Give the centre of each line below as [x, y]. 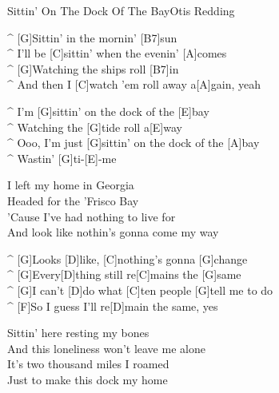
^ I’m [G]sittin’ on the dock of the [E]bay [108, 111]
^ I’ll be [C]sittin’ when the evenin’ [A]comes [117, 53]
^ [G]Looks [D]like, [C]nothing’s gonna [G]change [128, 258]
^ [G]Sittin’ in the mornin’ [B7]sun [92, 37]
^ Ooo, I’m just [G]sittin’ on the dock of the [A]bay [134, 143]
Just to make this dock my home [88, 379]
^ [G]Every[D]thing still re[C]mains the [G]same [124, 274]
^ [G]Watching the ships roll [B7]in [93, 68]
